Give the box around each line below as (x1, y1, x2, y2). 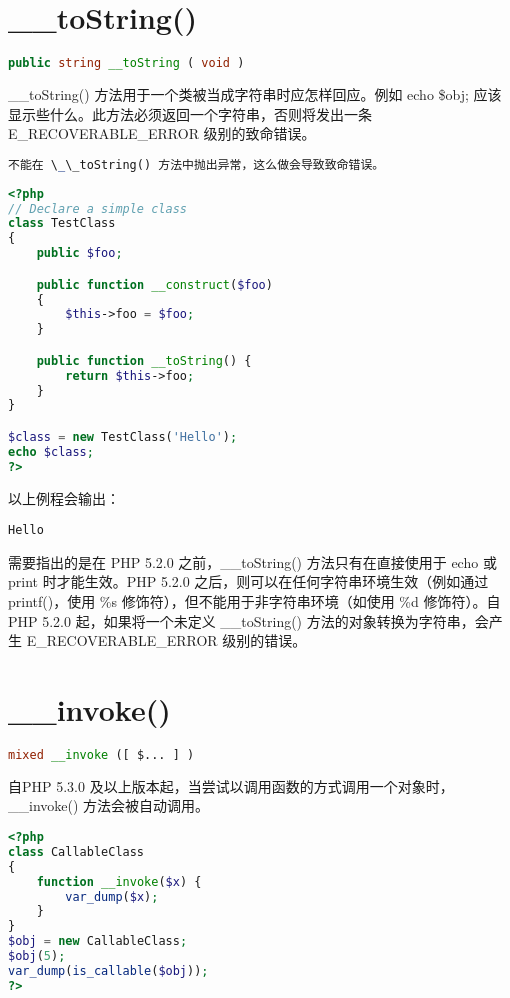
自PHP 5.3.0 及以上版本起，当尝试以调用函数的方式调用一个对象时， (8, 775, 454, 796)
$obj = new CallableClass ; (8, 934, 188, 949)
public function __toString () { (36, 353, 252, 368)
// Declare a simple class (8, 201, 187, 216)
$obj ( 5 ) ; (8, 949, 66, 964)
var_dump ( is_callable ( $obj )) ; (8, 963, 209, 978)
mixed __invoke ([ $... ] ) (8, 747, 195, 762)
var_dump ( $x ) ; (65, 889, 159, 904)
